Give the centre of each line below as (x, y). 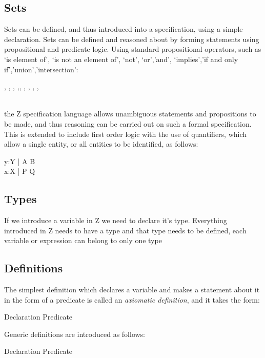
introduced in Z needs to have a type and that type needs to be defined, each (125, 230)
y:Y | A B (20, 161)
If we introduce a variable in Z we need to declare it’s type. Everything (116, 220)
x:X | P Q (20, 171)
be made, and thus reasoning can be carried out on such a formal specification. (128, 123)
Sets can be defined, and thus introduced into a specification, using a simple (124, 29)
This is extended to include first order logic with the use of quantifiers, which (126, 134)
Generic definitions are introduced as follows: (75, 334)
